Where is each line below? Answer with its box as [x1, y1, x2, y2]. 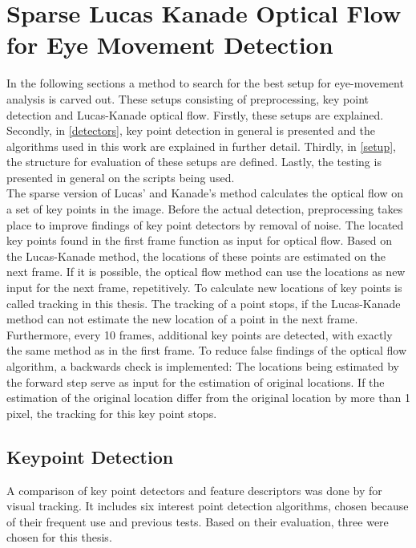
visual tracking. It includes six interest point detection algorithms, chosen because [6, 497, 409, 514]
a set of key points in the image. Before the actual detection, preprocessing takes [6, 201, 403, 217]
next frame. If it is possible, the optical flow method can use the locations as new [6, 263, 406, 280]
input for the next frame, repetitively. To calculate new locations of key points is [6, 279, 402, 296]
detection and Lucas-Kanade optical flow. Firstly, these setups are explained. [6, 106, 384, 123]
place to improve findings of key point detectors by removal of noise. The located [6, 216, 404, 233]
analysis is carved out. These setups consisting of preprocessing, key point [6, 90, 369, 107]
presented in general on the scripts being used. [6, 168, 235, 185]
